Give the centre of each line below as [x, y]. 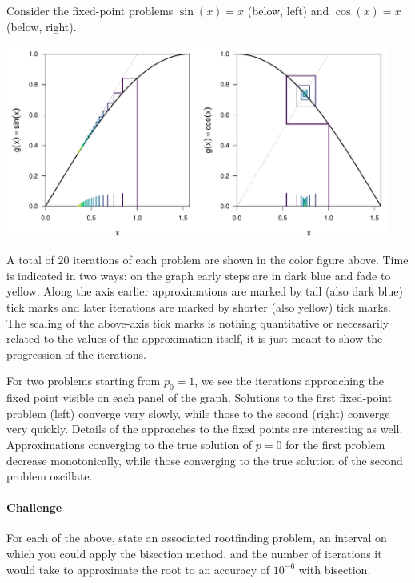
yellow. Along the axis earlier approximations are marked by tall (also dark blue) [205, 291]
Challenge [34, 507]
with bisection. [335, 569]
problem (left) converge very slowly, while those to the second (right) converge [198, 413]
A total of [30, 260]
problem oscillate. [50, 476]
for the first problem [335, 444]
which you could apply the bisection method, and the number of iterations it [194, 554]
